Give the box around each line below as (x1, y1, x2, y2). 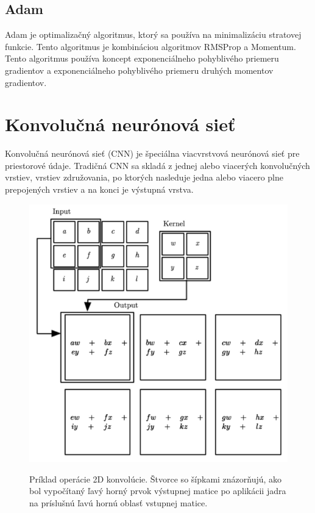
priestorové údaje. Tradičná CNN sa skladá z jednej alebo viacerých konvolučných (5, 159, 310, 171)
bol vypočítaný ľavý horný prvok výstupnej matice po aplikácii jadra (29, 484, 286, 497)
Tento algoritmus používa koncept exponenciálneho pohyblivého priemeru (5, 52, 279, 65)
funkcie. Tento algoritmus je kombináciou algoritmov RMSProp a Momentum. (5, 40, 296, 52)
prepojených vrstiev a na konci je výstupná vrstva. (5, 183, 194, 196)
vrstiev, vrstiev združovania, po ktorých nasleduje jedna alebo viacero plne (5, 171, 284, 184)
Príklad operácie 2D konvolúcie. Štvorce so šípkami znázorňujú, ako (29, 472, 282, 485)
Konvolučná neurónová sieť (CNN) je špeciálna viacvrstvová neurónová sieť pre (5, 147, 300, 160)
